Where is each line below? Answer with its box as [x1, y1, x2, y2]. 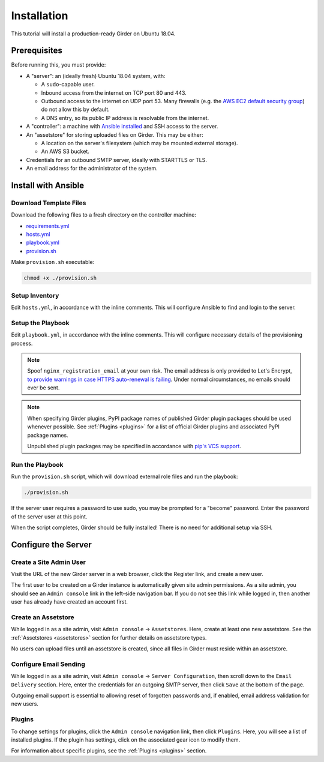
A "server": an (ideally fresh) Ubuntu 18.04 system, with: [26, 72, 166, 79]
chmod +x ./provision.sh [23, 275, 97, 281]
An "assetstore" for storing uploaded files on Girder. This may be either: [26, 131, 203, 138]
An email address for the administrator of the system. [26, 165, 158, 172]
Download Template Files [11, 199, 86, 207]
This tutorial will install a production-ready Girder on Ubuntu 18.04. [11, 30, 176, 37]
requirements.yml [26, 222, 70, 229]
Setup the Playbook [11, 319, 70, 327]
